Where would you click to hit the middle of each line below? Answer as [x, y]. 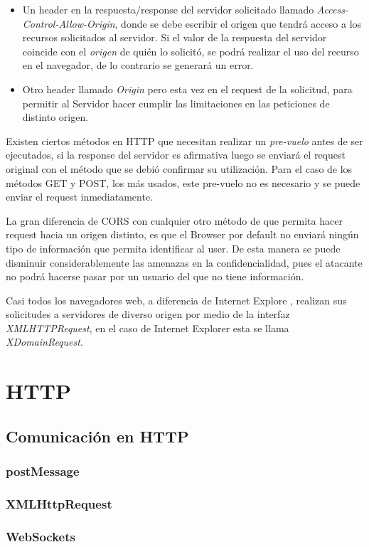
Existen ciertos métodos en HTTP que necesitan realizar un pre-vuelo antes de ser [184, 140]
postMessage [43, 471]
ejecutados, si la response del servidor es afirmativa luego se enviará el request [176, 155]
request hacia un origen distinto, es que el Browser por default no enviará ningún [182, 234]
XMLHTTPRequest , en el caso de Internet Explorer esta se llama [148, 328]
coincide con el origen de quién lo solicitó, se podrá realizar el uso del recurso [191, 51]
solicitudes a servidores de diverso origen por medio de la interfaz [148, 314]
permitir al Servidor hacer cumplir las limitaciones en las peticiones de [176, 103]
